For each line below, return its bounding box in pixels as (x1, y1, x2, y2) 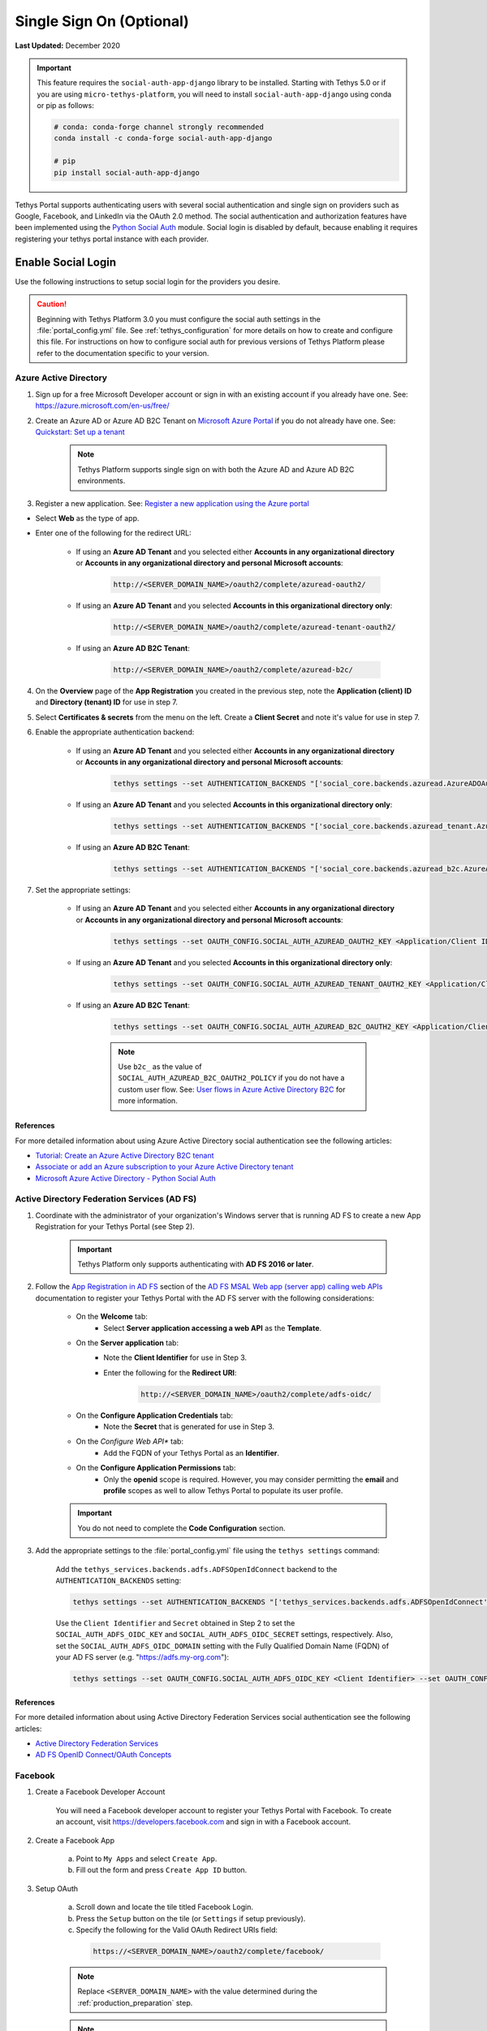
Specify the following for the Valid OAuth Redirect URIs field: (75, 1925, 278, 1934)
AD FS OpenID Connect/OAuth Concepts (35, 1750, 172, 1760)
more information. (118, 1096, 178, 1106)
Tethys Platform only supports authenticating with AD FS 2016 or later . (77, 1259, 314, 1269)
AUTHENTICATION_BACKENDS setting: (55, 1576, 182, 1585)
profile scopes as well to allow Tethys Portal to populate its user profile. (103, 1486, 343, 1496)
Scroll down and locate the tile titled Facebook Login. (75, 1902, 254, 1912)
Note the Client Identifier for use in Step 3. (103, 1353, 248, 1362)
